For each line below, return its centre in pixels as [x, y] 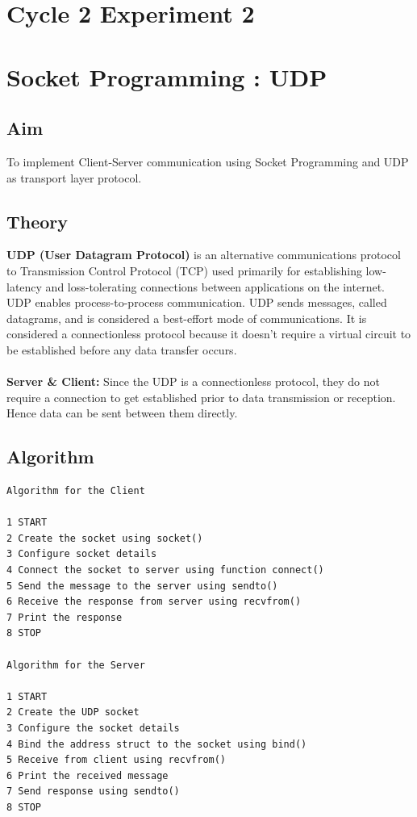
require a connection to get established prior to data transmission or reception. [201, 397]
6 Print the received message [88, 775]
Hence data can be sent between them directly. [122, 413]
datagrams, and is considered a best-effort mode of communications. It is [187, 318]
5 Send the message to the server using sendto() [142, 586]
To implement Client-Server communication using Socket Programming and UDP [208, 161]
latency [24, 286]
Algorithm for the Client [76, 491]
